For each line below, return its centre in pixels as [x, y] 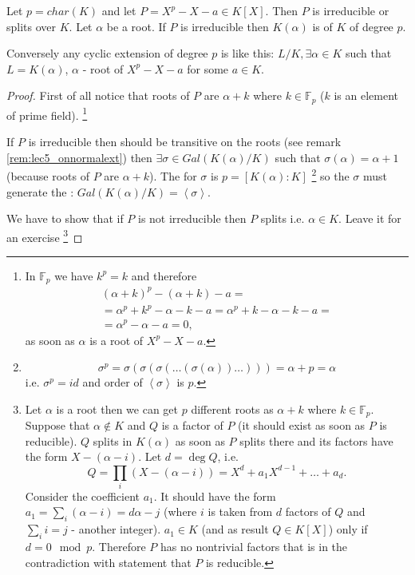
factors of [308, 512]
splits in [113, 440]
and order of [113, 382]
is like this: [247, 53]
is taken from [240, 512]
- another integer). [116, 529]
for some [208, 68]
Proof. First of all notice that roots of [98, 95]
